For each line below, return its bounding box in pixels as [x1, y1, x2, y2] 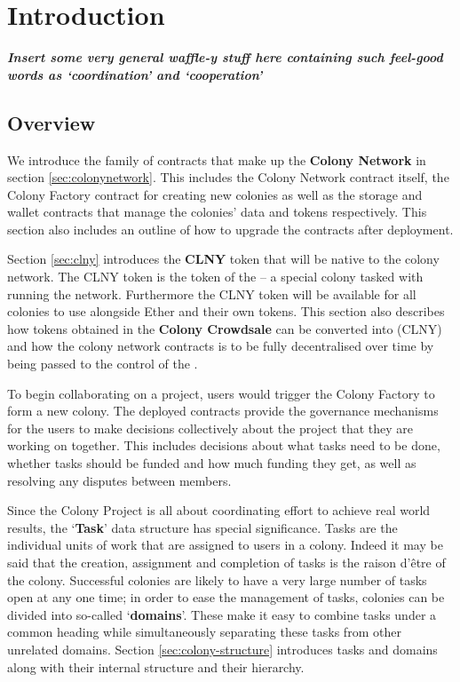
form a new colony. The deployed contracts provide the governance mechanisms [7, 401, 439, 420]
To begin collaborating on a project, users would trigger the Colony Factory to [7, 384, 435, 402]
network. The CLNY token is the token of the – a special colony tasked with [7, 267, 424, 286]
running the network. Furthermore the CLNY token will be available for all [7, 284, 416, 303]
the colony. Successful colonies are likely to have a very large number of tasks [7, 570, 427, 589]
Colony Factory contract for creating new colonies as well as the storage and [7, 185, 423, 203]
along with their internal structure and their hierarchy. [7, 657, 305, 676]
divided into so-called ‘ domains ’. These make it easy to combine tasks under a [7, 605, 437, 623]
